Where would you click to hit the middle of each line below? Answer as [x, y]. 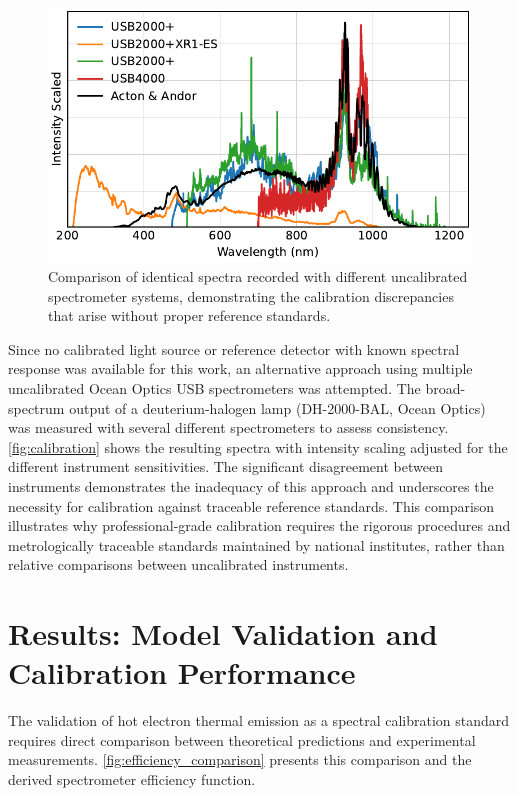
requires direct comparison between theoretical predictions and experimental [242, 739]
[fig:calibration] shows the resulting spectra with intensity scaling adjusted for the [258, 446]
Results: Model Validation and [223, 633]
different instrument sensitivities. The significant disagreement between [225, 466]
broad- [445, 387]
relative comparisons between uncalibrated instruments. [178, 564]
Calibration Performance [182, 672]
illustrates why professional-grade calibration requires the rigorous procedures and [259, 525]
